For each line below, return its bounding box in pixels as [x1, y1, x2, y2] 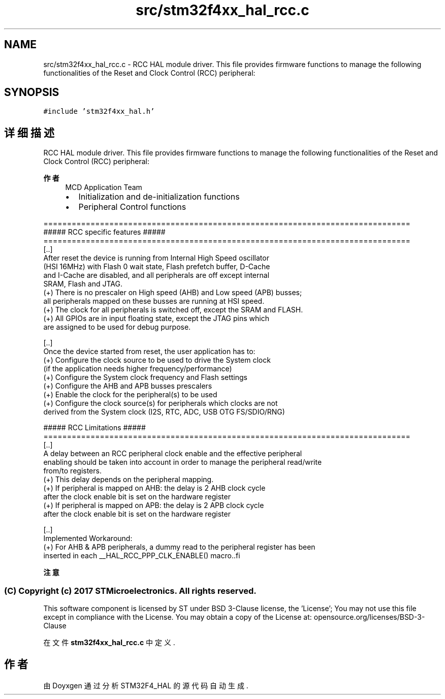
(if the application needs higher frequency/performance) [43, 364, 232, 373]
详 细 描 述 [4, 126, 54, 139]
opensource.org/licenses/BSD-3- [313, 613, 425, 622]
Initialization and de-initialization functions [78, 192, 240, 202]
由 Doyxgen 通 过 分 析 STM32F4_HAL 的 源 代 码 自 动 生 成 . [43, 681, 248, 690]
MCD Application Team [65, 183, 142, 192]
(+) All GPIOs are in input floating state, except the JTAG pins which [43, 314, 269, 323]
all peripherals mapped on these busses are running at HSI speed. [43, 297, 265, 306]
